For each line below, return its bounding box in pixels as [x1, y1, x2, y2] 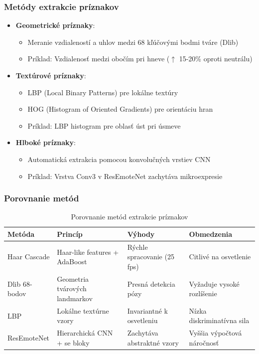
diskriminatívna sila [189, 315, 250, 326]
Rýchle [127, 241, 148, 252]
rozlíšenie [189, 288, 217, 299]
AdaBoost [57, 256, 87, 267]
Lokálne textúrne [57, 305, 109, 316]
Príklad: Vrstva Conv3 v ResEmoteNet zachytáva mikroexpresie [27, 171, 223, 181]
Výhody [127, 228, 155, 239]
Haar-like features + [57, 246, 119, 257]
